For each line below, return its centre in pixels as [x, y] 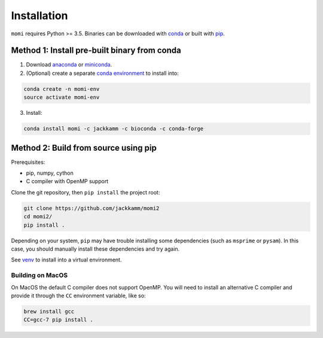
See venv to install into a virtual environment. [66, 260]
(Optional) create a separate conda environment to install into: [102, 73]
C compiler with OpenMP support [67, 181]
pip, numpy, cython [50, 173]
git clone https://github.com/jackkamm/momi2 [92, 208]
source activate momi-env [62, 98]
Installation [39, 16]
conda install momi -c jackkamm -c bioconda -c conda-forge [114, 129]
